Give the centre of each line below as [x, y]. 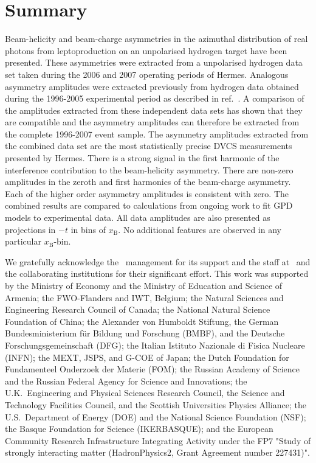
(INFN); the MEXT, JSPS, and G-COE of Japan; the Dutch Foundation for [147, 357]
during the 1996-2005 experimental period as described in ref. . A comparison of [155, 98]
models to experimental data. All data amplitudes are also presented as [138, 218]
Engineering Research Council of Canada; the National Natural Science [138, 309]
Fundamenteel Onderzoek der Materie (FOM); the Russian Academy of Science [153, 369]
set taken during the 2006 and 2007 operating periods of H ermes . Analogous [147, 74]
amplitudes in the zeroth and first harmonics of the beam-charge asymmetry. [148, 182]
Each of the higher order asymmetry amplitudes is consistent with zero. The [147, 193]
